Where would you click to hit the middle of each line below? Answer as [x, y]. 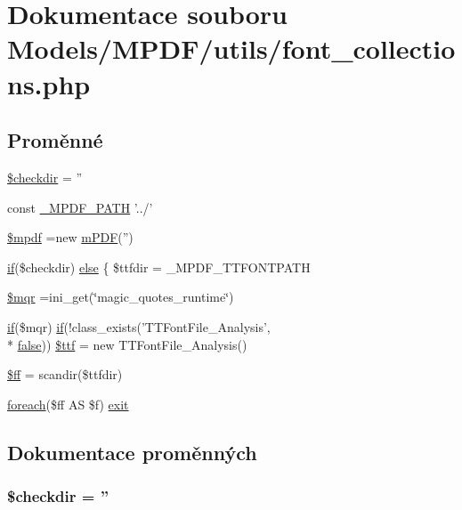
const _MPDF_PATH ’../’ [80, 207]
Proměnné [55, 140]
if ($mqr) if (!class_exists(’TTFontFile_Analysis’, [139, 326]
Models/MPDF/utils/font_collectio [231, 49]
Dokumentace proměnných [132, 452]
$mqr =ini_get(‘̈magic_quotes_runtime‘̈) [121, 297]
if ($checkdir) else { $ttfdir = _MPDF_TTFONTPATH [159, 267]
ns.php [49, 83]
